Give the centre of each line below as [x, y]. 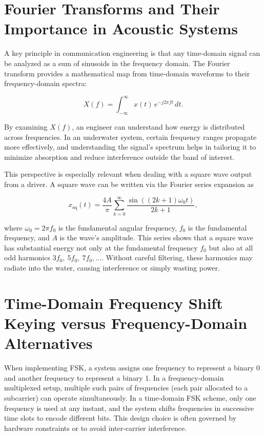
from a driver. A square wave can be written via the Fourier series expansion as [129, 184]
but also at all [231, 247]
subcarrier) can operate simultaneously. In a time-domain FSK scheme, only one [130, 397]
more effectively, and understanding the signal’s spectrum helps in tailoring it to [130, 147]
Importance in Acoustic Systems [121, 28]
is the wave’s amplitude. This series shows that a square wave [156, 237]
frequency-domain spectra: [46, 83]
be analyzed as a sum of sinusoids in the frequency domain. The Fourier [117, 63]
